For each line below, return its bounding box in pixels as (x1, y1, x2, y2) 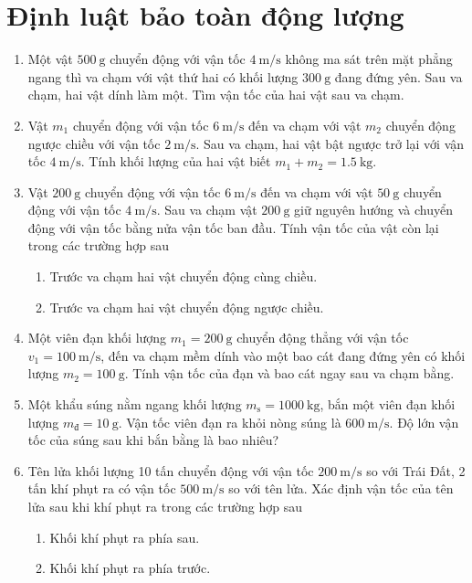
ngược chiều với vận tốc (27, 133, 161, 153)
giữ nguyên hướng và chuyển (294, 200, 453, 219)
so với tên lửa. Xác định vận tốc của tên (228, 479, 454, 498)
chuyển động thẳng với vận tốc (236, 328, 409, 347)
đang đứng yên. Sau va (334, 67, 463, 86)
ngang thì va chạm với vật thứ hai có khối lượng (27, 67, 299, 86)
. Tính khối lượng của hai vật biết (80, 152, 271, 171)
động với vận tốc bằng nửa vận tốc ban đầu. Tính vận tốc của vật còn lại (27, 217, 439, 237)
